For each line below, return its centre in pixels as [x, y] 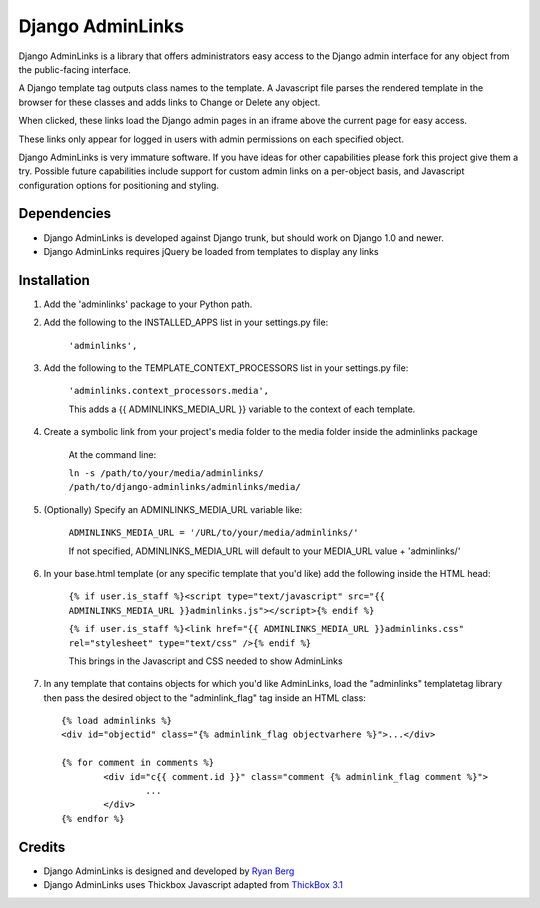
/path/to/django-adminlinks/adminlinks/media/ [184, 487]
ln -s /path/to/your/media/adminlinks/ [166, 473]
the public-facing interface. [75, 69]
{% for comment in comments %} [138, 763]
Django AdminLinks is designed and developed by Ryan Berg [169, 871]
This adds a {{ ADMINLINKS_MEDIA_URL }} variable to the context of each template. [242, 409]
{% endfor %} [93, 818]
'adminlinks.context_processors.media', [169, 391]
